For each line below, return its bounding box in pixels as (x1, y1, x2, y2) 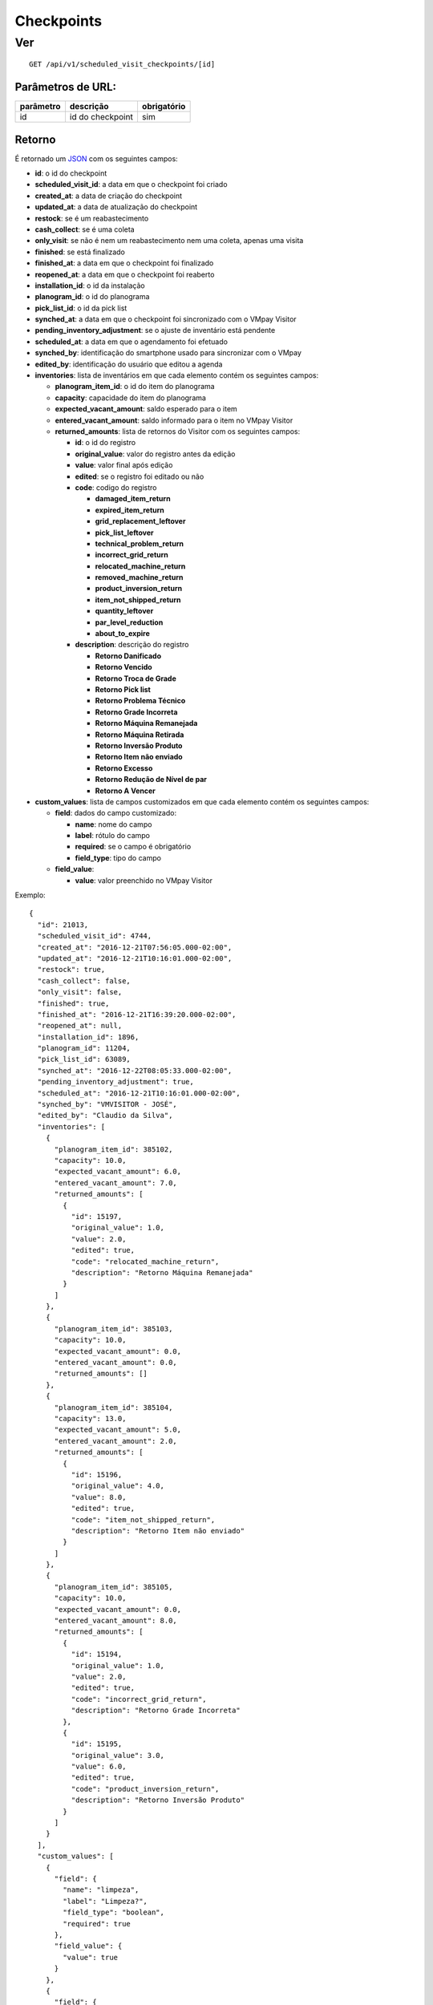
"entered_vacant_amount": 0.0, (54, 1358, 178, 1367)
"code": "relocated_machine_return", (71, 1257, 220, 1266)
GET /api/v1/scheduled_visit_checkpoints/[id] (29, 60, 216, 69)
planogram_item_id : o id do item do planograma (55, 382, 216, 391)
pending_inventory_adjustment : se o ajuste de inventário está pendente (34, 326, 276, 335)
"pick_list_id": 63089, (37, 1055, 132, 1064)
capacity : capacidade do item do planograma (55, 393, 206, 403)
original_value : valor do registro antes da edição (75, 449, 236, 459)
